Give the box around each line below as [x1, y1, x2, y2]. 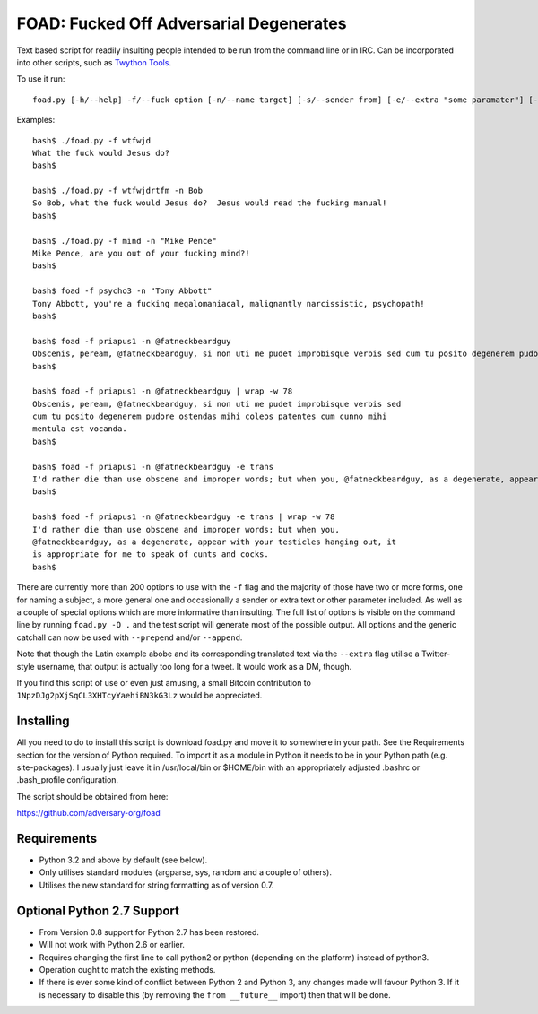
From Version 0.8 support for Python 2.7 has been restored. [39, 926, 260, 937]
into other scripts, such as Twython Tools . [16, 56, 172, 67]
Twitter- [421, 648, 451, 659]
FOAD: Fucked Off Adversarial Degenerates [16, 13, 347, 33]
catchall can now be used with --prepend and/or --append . [16, 632, 243, 643]
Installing [16, 714, 71, 729]
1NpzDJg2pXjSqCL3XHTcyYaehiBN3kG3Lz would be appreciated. [16, 690, 263, 701]
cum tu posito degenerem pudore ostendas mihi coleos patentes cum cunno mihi [32, 412, 387, 421]
